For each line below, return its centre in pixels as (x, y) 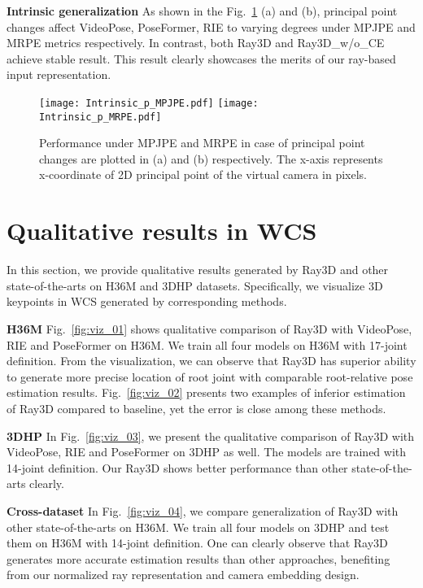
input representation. (59, 74)
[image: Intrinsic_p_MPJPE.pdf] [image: (149, 103)
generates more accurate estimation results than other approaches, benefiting (198, 558)
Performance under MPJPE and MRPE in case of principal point (202, 143)
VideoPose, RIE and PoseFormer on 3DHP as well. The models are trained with (207, 452)
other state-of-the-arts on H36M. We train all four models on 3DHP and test (198, 527)
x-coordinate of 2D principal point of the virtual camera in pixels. (203, 174)
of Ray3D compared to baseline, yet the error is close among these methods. (196, 408)
